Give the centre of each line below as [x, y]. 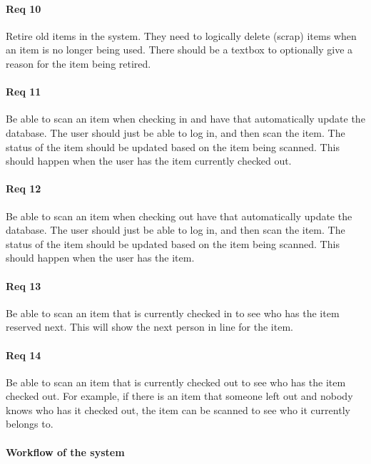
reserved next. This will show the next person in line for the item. [149, 327]
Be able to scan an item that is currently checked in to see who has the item [173, 313]
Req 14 [24, 355]
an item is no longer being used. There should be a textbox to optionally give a [179, 50]
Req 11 [24, 92]
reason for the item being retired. [78, 63]
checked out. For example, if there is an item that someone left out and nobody [179, 396]
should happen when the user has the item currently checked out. [149, 161]
